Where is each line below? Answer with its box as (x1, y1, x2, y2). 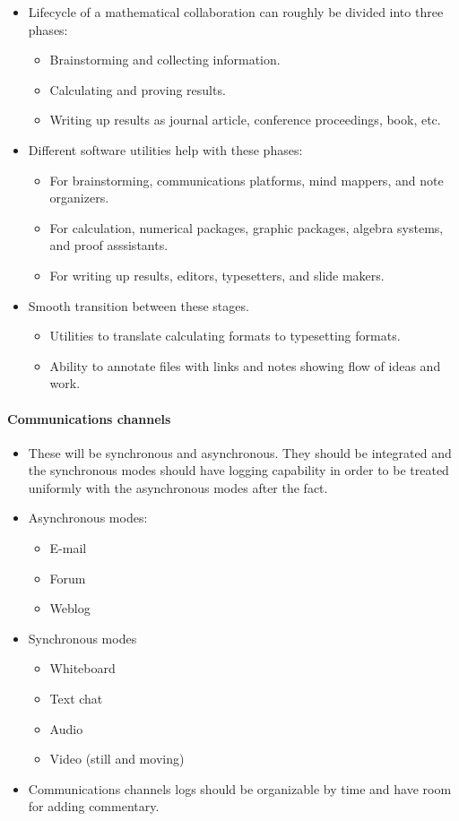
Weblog (49, 599, 91, 618)
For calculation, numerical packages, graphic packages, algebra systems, (49, 218, 444, 237)
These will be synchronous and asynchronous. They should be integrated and (28, 443, 452, 462)
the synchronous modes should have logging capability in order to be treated (28, 461, 449, 480)
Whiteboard (49, 659, 116, 678)
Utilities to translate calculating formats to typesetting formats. (49, 326, 401, 345)
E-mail (49, 539, 87, 557)
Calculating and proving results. (49, 80, 226, 99)
